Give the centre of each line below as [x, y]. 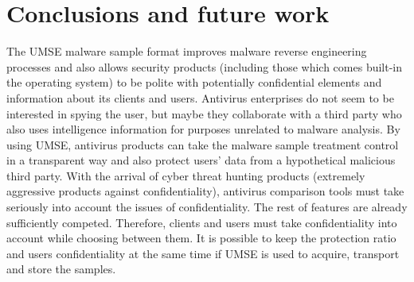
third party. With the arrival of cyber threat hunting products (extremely [186, 175]
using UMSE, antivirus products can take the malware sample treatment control [203, 144]
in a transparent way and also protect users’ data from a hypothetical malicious [201, 160]
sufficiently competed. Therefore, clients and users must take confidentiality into [202, 222]
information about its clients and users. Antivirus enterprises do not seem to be [200, 97]
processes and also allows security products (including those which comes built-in [205, 66]
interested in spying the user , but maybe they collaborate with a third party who [204, 113]
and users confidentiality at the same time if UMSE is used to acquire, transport [203, 253]
